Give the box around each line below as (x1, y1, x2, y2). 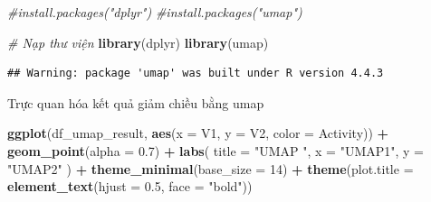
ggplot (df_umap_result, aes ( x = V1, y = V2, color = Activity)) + (7, 124, 389, 142)
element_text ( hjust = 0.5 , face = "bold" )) (7, 177, 253, 196)
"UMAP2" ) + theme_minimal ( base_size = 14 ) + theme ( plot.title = (7, 159, 414, 178)
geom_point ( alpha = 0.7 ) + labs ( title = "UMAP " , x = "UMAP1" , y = (7, 141, 424, 160)
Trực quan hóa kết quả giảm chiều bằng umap (7, 93, 264, 112)
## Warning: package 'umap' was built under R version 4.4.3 (7, 67, 384, 80)
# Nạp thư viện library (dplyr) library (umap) (7, 32, 269, 51)
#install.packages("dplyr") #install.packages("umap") (7, 3, 302, 21)
